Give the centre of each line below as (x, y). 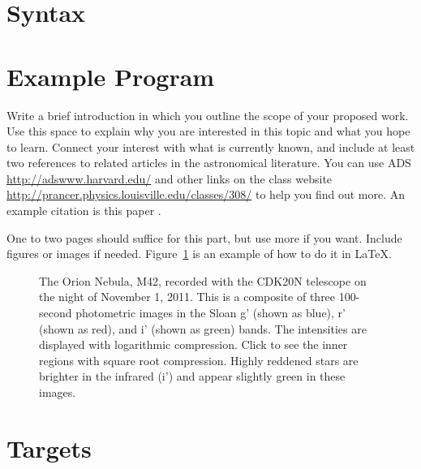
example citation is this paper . (84, 211)
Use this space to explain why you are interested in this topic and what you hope (208, 131)
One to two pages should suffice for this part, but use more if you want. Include (204, 237)
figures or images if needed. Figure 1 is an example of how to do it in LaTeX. (199, 254)
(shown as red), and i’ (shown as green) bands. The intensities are (203, 328)
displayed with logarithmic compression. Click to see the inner (193, 344)
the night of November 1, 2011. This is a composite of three (187, 297)
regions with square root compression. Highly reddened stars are (199, 360)
